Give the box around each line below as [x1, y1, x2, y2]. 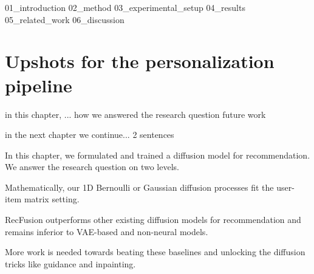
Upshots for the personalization [5, 49, 275, 74]
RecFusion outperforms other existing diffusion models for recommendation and [5, 213, 301, 226]
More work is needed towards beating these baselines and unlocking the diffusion [5, 245, 305, 258]
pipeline [5, 72, 72, 97]
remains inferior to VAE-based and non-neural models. [5, 225, 208, 238]
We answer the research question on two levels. [5, 160, 179, 173]
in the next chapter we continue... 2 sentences [5, 128, 174, 141]
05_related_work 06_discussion [5, 13, 125, 26]
